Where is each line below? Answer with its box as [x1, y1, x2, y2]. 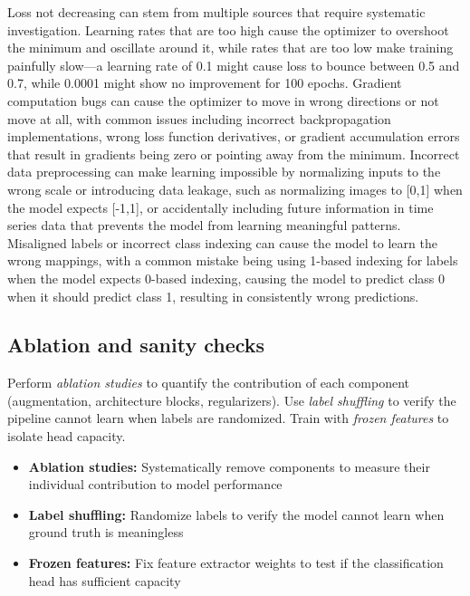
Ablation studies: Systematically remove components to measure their [28, 457, 430, 476]
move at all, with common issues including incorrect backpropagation [7, 109, 391, 128]
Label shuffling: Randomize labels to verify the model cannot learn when [28, 505, 445, 524]
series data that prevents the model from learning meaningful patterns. [7, 216, 401, 235]
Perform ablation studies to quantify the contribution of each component [7, 373, 410, 392]
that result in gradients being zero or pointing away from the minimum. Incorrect [7, 144, 460, 163]
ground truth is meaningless [28, 523, 184, 542]
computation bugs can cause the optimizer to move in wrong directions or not [7, 91, 439, 110]
